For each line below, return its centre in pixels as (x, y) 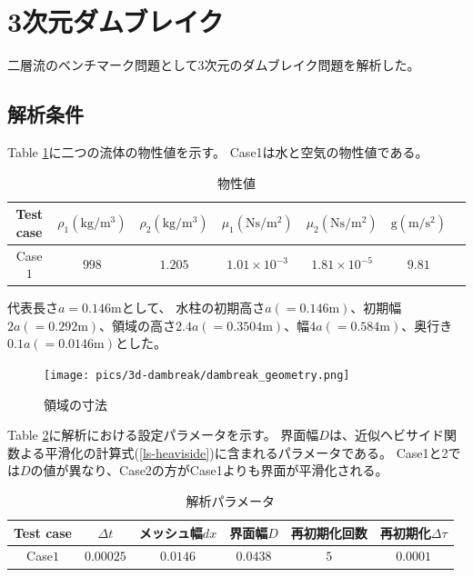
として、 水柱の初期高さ (193, 308)
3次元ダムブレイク (116, 21)
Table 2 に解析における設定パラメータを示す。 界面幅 (163, 435)
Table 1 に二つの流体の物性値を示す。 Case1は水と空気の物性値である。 (218, 151)
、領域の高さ (138, 325)
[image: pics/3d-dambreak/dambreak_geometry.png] (197, 376)
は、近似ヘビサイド (386, 435)
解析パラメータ (231, 501)
